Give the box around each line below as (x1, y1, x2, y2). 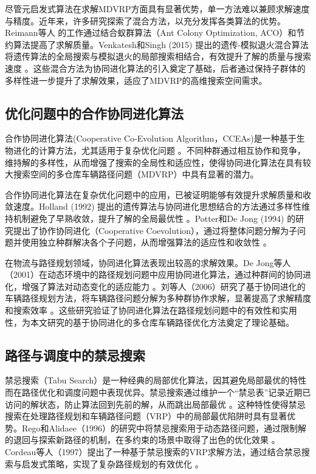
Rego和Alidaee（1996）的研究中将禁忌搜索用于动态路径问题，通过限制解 (21, 421, 307, 434)
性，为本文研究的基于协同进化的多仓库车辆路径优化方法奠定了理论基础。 (5, 315, 294, 328)
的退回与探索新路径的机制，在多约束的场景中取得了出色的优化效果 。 (5, 433, 280, 446)
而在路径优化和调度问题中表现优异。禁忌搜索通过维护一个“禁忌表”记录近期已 (5, 386, 311, 399)
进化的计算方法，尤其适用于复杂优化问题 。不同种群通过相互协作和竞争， (13, 143, 306, 156)
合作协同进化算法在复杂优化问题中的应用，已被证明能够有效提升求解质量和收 (5, 188, 311, 201)
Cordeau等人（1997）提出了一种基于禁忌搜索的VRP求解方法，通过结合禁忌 (5, 445, 301, 458)
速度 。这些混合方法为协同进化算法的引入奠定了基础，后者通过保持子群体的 (5, 61, 306, 74)
